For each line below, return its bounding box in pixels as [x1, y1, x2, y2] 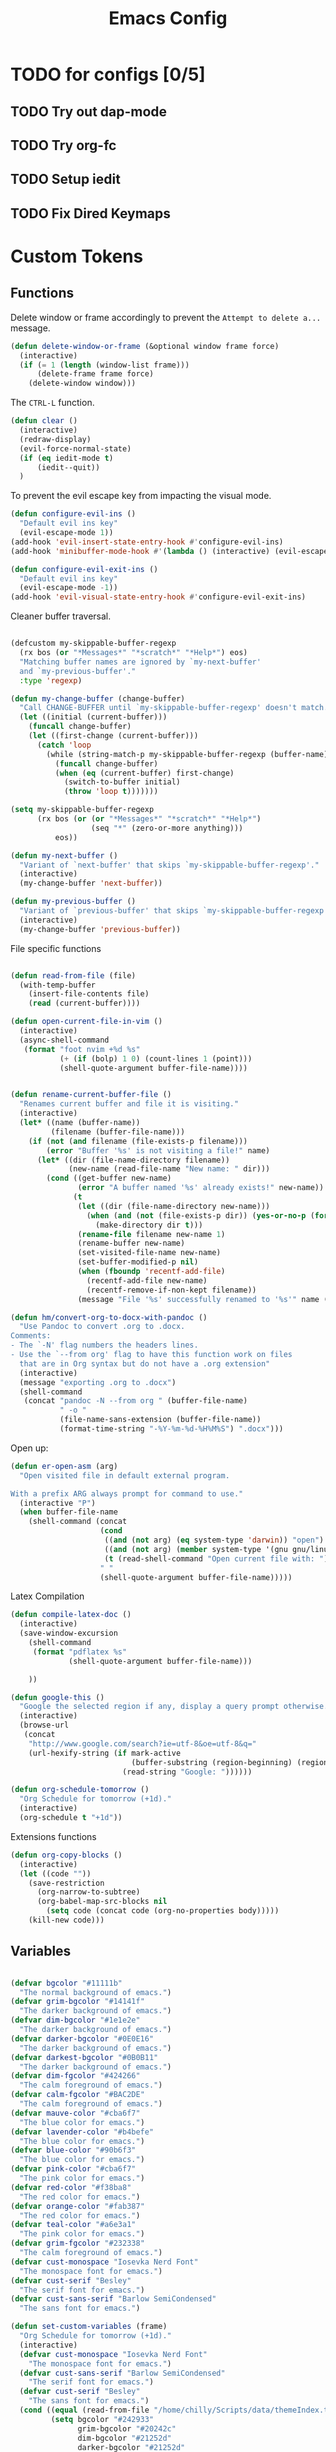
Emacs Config [108, 7, 228, 30]
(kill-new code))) [28, 1915, 105, 1925]
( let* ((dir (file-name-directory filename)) [36, 1155, 230, 1165]
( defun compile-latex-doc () [10, 1610, 132, 1620]
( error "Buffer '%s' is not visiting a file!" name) [46, 1145, 271, 1156]
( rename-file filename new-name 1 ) [77, 1229, 226, 1239]
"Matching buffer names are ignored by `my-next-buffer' [19, 657, 262, 667]
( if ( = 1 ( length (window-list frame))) [19, 360, 190, 370]
